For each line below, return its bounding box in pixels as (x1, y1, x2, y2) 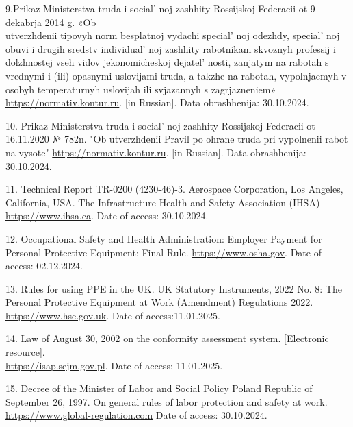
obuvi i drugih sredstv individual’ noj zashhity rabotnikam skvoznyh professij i (5, 41, 336, 56)
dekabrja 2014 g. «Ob (5, 14, 96, 29)
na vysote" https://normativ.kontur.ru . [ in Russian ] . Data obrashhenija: (5, 145, 306, 159)
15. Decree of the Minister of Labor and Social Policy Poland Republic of (5, 381, 313, 395)
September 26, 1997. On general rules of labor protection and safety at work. (5, 394, 328, 408)
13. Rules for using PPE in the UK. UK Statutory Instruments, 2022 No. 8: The (5, 281, 343, 295)
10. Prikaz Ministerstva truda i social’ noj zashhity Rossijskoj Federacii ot (5, 118, 315, 132)
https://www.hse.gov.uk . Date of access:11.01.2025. (5, 308, 220, 322)
